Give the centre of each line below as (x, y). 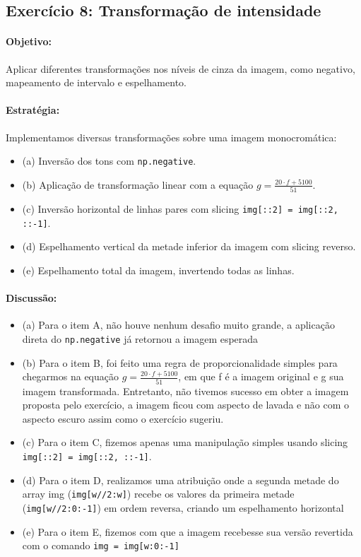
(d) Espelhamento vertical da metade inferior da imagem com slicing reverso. (189, 246)
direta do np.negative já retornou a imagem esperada (140, 339)
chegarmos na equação (71, 376)
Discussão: (31, 298)
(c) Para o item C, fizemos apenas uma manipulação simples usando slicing (185, 442)
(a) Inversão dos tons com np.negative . (109, 161)
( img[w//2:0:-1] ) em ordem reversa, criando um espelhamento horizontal (183, 507)
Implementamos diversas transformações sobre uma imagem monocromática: (171, 137)
